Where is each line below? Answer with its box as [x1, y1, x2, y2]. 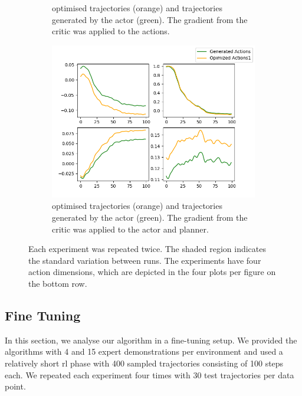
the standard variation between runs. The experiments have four [28, 254, 261, 266]
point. [5, 380, 26, 392]
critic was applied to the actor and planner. [52, 222, 209, 235]
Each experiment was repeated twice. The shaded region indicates [28, 243, 267, 255]
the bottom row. [28, 277, 87, 289]
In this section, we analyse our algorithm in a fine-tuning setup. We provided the [5, 333, 297, 346]
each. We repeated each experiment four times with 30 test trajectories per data [5, 368, 294, 381]
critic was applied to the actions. [52, 25, 170, 37]
